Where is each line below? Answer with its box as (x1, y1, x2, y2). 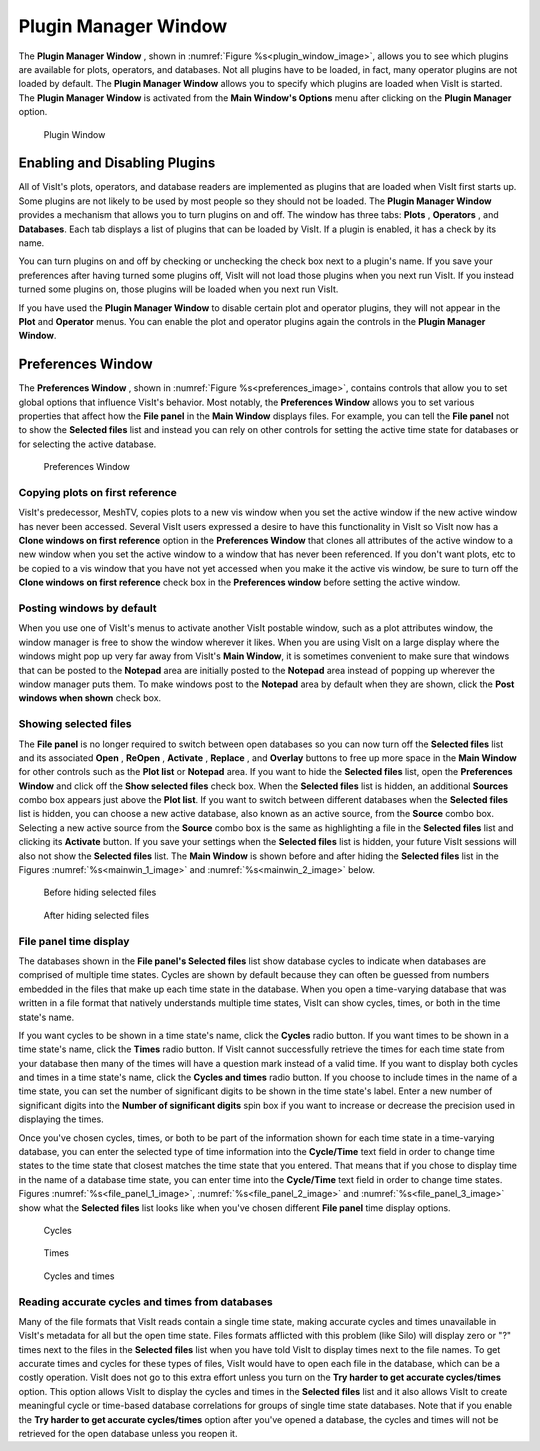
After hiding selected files (43, 909, 150, 921)
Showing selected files (18, 717, 132, 731)
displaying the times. (18, 1113, 104, 1125)
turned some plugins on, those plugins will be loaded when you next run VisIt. (18, 283, 339, 295)
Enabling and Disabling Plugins (18, 155, 216, 172)
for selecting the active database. (18, 438, 157, 450)
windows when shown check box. (18, 692, 162, 704)
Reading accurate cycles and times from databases (18, 1295, 274, 1309)
